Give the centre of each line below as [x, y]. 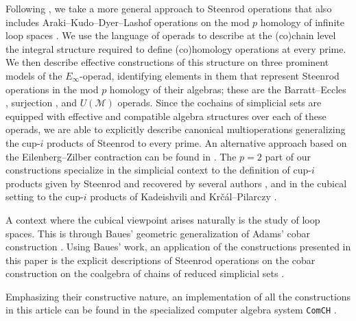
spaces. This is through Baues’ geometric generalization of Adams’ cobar [158, 233]
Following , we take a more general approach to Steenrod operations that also [169, 8]
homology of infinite [302, 22]
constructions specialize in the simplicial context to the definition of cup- [159, 170]
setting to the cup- [45, 197]
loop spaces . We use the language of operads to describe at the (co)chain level [171, 35]
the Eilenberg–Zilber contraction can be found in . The [121, 156]
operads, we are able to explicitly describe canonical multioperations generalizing [176, 129]
